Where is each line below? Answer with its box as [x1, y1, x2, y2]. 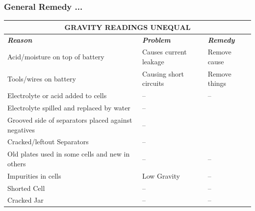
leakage [142, 56, 164, 66]
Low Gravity [142, 170, 180, 181]
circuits [142, 78, 164, 88]
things [207, 78, 227, 88]
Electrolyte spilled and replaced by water [7, 103, 130, 113]
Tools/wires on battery [7, 73, 76, 83]
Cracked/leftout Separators [7, 136, 89, 147]
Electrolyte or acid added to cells [7, 90, 107, 101]
